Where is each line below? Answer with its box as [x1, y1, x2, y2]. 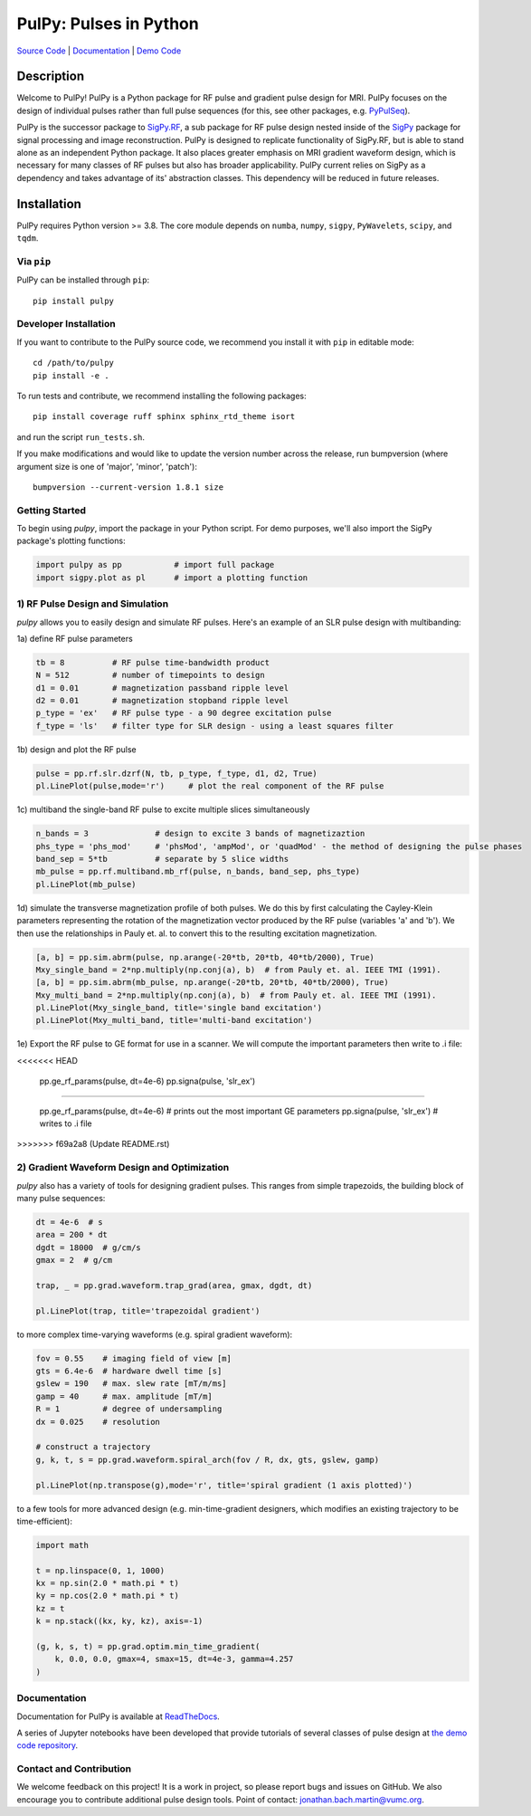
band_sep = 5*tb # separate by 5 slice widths [35, 854, 289, 864]
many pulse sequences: [16, 1192, 106, 1203]
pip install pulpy [33, 295, 115, 306]
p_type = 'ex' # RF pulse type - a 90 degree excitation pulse [35, 708, 332, 719]
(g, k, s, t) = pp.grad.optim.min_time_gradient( [35, 1641, 261, 1651]
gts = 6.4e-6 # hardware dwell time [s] [35, 1366, 223, 1376]
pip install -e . [33, 370, 109, 380]
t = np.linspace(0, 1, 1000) [35, 1565, 166, 1575]
